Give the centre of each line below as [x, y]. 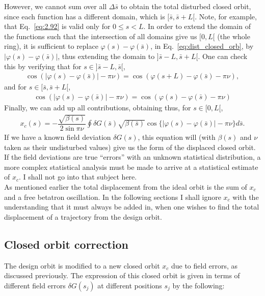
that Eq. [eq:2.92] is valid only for [57, 26]
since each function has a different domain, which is [85, 16]
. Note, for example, [226, 16]
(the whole [234, 36]
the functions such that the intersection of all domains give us [101, 36]
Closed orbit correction [66, 244]
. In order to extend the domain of [197, 26]
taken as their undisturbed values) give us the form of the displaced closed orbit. [130, 147]
